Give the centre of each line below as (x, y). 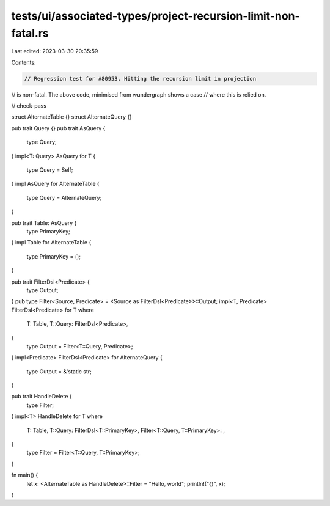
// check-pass (29, 106)
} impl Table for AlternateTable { (51, 243)
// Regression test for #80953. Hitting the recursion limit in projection (140, 79)
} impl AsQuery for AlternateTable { (56, 184)
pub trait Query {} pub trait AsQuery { (58, 128)
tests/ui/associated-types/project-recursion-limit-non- (156, 16)
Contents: (24, 62)
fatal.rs (30, 33)
